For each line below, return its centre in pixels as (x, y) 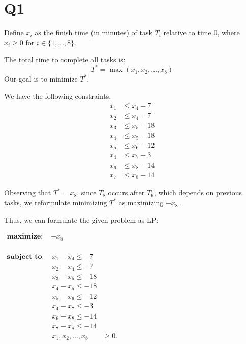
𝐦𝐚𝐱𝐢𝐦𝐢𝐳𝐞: (25, 237)
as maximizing (141, 203)
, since (87, 192)
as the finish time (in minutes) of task (94, 32)
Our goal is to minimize (41, 79)
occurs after (126, 192)
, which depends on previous (198, 192)
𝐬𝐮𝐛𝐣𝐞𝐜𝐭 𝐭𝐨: (25, 257)
